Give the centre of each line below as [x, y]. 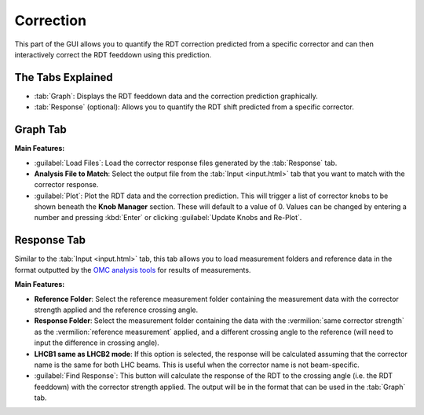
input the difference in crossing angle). [97, 343]
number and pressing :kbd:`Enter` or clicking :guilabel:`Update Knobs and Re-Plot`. [168, 218]
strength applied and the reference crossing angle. [116, 310]
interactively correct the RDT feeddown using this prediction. [113, 54]
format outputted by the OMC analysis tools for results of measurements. [133, 270]
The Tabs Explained [64, 77]
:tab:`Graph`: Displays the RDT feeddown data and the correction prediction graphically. [176, 96]
